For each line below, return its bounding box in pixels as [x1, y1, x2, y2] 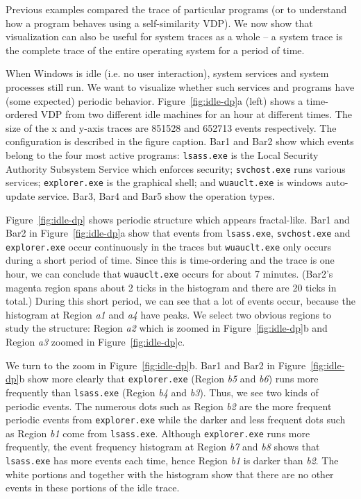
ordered [6, 107, 37, 121]
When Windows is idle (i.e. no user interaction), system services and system [6, 66, 329, 81]
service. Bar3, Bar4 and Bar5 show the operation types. [38, 188, 275, 203]
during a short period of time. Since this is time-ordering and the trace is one [6, 253, 335, 267]
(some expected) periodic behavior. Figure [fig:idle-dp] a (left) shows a [6, 93, 303, 108]
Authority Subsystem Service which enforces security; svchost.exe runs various [6, 161, 346, 176]
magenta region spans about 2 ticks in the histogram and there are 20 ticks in [6, 280, 337, 294]
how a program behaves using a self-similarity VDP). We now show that [6, 15, 313, 30]
